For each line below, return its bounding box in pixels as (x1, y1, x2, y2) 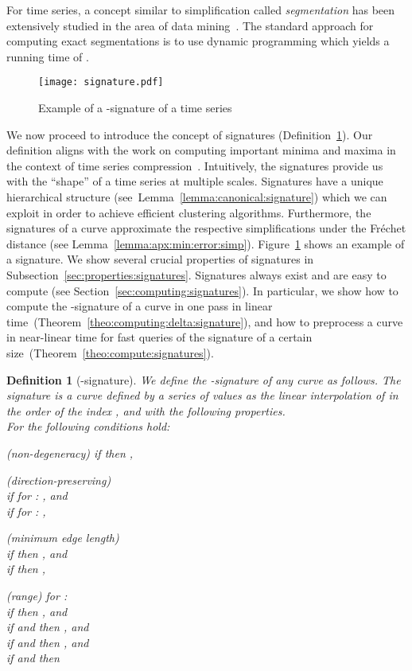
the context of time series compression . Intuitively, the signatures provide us (6, 157, 383, 174)
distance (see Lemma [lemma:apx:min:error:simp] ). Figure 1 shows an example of (6, 235, 405, 252)
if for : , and (6, 487, 68, 504)
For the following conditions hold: (6, 418, 170, 435)
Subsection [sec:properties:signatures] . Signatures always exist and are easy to (6, 266, 387, 283)
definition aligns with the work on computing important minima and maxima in (6, 142, 396, 158)
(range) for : (6, 587, 68, 604)
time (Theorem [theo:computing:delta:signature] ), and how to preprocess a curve (6, 313, 403, 330)
